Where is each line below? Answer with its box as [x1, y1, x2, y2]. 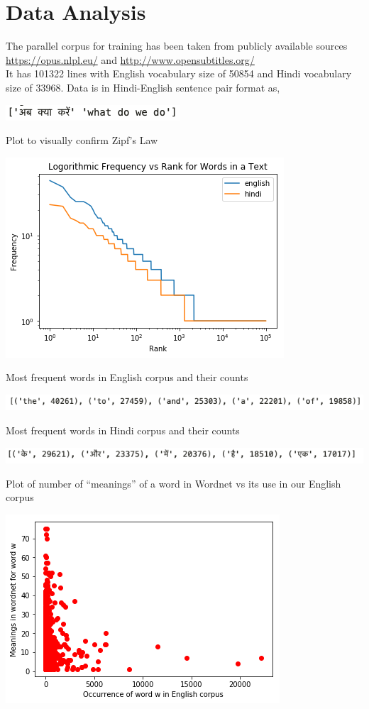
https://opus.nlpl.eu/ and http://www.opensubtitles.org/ [6, 52, 255, 67]
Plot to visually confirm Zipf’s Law [6, 133, 158, 148]
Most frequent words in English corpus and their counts [6, 370, 248, 385]
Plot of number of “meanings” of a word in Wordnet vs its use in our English [6, 476, 341, 490]
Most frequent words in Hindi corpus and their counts [6, 422, 240, 437]
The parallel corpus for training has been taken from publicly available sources [6, 38, 348, 53]
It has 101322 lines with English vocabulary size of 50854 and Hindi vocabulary [6, 66, 352, 81]
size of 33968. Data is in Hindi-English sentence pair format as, [6, 79, 280, 94]
